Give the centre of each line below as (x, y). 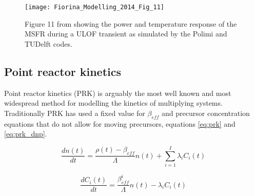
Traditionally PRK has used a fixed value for (75, 113)
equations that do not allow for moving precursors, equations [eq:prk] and (120, 123)
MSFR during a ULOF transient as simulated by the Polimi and (126, 34)
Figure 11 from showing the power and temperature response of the (131, 23)
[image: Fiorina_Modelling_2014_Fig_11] (95, 7)
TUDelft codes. (48, 43)
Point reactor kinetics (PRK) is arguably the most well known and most (118, 93)
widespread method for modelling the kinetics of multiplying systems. (113, 103)
